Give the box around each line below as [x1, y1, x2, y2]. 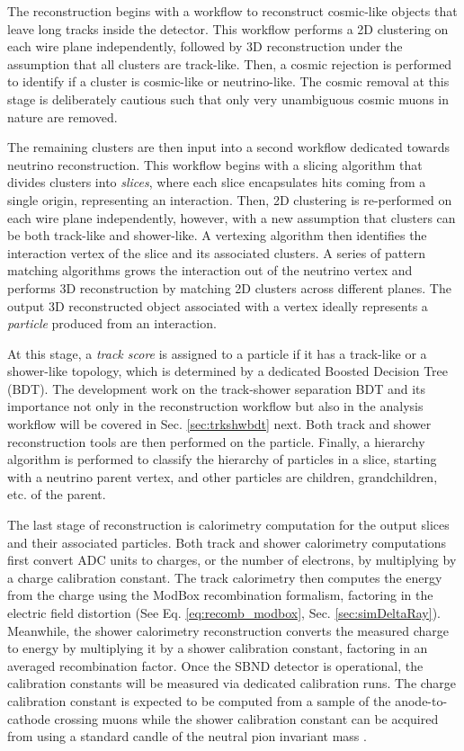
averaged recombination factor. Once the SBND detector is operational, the [7, 656, 424, 675]
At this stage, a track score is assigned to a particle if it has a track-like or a [7, 344, 427, 362]
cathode [7, 709, 50, 728]
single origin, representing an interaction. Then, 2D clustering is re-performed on [7, 190, 452, 209]
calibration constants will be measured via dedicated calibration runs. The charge [7, 674, 457, 693]
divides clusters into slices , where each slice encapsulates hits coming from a [7, 173, 426, 192]
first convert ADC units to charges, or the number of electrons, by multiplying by [7, 550, 457, 569]
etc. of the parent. [7, 485, 106, 504]
